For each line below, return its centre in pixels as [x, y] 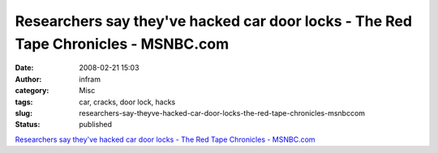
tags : [24, 102]
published [96, 125]
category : [32, 91]
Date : [24, 68]
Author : [28, 79]
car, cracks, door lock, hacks [127, 102]
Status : [28, 125]
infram [90, 79]
